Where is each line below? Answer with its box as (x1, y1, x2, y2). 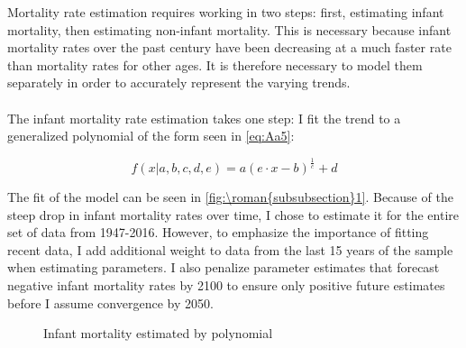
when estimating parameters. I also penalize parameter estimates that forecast (7, 258, 440, 277)
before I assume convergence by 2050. (7, 293, 214, 312)
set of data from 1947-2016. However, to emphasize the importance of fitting (7, 223, 429, 242)
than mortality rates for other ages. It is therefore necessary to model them (7, 55, 423, 74)
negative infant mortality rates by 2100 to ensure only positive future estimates (7, 276, 445, 295)
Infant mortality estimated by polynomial (43, 324, 273, 343)
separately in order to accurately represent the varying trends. (7, 73, 351, 92)
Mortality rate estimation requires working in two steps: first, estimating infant (7, 3, 444, 21)
